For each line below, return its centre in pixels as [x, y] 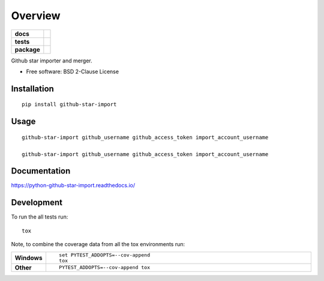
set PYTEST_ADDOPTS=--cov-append [104, 255]
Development [37, 203]
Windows [28, 258]
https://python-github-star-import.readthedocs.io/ [73, 186]
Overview [36, 16]
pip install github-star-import [69, 104]
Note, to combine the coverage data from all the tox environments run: [98, 244]
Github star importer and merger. [52, 61]
